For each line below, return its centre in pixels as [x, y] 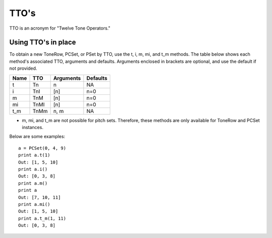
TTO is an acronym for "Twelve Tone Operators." [60, 28]
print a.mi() [34, 204]
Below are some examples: [37, 137]
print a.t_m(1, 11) [42, 218]
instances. [33, 128]
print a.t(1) [34, 155]
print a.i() [33, 169]
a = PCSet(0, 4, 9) [42, 148]
